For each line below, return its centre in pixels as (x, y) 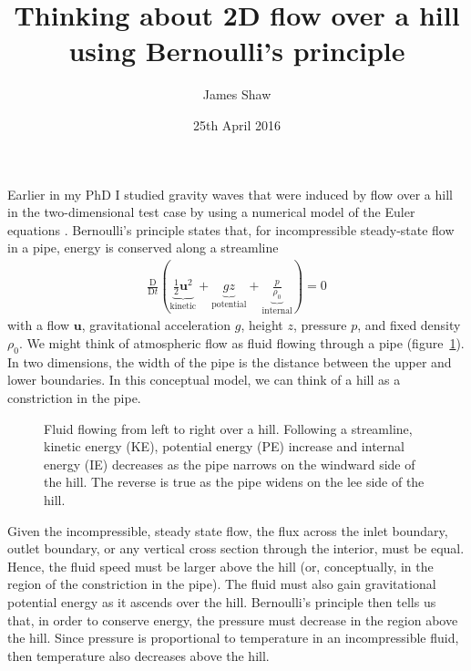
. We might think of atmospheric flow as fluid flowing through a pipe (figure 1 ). (241, 343)
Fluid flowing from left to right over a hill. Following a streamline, (228, 428)
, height (262, 325)
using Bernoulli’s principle (237, 51)
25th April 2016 (237, 124)
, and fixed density (409, 325)
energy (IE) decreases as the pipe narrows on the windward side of (230, 464)
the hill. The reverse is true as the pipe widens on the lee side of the (234, 482)
